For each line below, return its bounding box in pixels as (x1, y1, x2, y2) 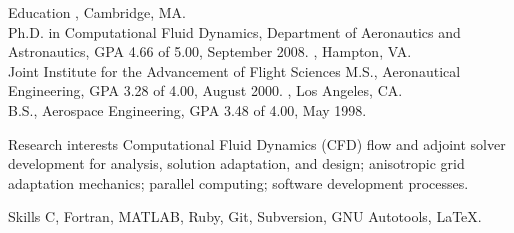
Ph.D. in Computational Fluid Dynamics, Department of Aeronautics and (8, 21, 461, 42)
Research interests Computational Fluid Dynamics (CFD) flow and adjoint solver (8, 133, 506, 154)
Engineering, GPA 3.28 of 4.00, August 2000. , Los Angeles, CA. (8, 80, 403, 101)
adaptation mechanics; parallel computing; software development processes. (8, 172, 469, 193)
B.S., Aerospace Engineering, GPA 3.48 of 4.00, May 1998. (8, 99, 367, 120)
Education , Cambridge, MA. (8, 2, 186, 22)
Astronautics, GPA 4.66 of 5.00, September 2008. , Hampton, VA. (8, 41, 412, 62)
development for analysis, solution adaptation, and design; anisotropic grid (8, 153, 465, 174)
